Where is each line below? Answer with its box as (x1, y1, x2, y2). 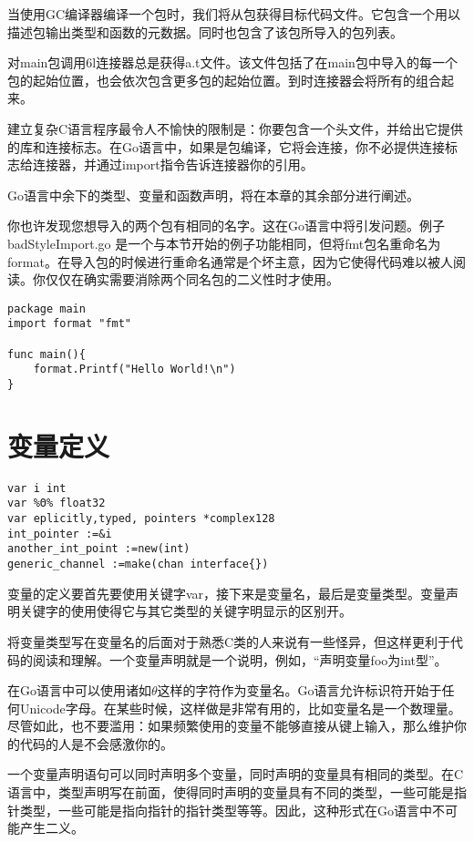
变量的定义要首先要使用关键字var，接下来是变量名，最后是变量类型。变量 (7, 583, 447, 602)
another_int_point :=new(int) (7, 542, 191, 556)
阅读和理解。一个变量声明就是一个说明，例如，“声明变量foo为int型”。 (32, 650, 448, 669)
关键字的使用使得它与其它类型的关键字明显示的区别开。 (19, 601, 352, 621)
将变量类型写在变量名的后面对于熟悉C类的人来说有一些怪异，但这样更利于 (7, 631, 451, 651)
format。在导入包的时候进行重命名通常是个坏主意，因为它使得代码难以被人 (7, 252, 453, 271)
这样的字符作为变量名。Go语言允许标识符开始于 (157, 681, 442, 700)
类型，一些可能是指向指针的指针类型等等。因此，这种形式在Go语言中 (19, 800, 432, 819)
